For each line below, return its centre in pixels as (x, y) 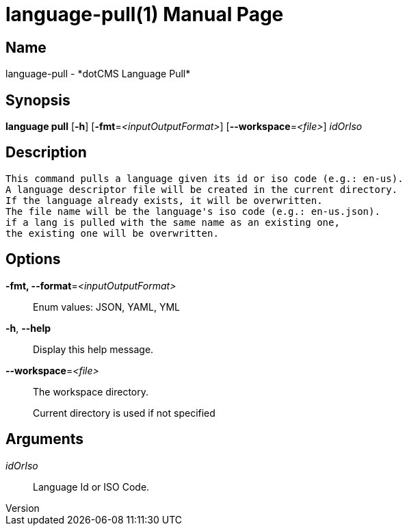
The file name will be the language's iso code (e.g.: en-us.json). (193, 211)
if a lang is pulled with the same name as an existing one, (173, 222)
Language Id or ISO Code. (91, 487)
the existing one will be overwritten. (112, 233)
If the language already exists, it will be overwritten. (164, 200)
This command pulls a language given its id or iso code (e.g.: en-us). (205, 178)
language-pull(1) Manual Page (145, 14)
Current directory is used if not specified (124, 413)
